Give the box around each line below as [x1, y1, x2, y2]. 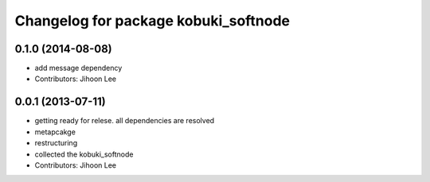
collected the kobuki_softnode [34, 149, 134, 159]
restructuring [34, 138, 78, 148]
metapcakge [34, 127, 76, 137]
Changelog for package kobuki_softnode [14, 12, 291, 29]
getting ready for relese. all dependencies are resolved [34, 116, 215, 126]
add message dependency [34, 64, 123, 73]
